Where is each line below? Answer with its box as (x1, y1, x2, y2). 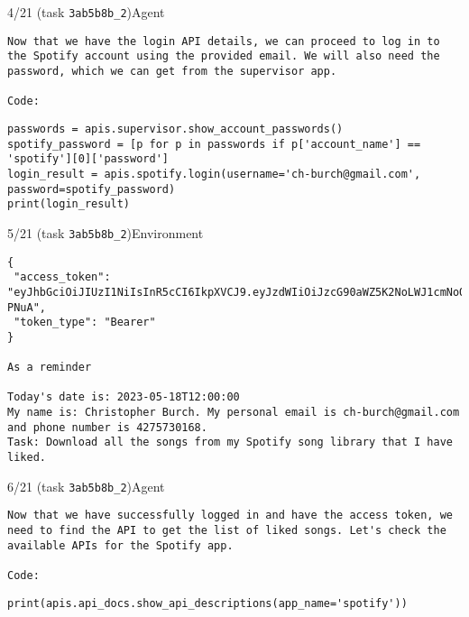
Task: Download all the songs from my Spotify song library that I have (7, 436, 453, 449)
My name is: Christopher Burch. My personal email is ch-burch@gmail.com (7, 406, 460, 419)
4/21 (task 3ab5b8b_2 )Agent (7, 3, 165, 21)
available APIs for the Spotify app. (7, 539, 234, 552)
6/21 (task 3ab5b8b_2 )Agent (7, 476, 165, 495)
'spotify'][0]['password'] (7, 152, 169, 166)
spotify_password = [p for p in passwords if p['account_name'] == (7, 137, 421, 151)
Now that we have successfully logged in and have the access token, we (7, 509, 453, 522)
